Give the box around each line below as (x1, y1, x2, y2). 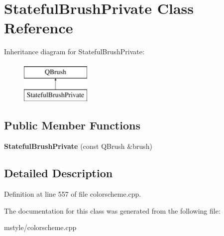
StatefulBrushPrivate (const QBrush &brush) (4, 141, 152, 151)
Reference (4, 17, 73, 38)
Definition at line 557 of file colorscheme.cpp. (4, 189, 141, 199)
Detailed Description (4, 165, 113, 181)
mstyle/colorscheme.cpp (4, 222, 77, 233)
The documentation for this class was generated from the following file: (4, 205, 221, 216)
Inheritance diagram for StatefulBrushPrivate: (4, 46, 144, 57)
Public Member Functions (4, 118, 140, 133)
